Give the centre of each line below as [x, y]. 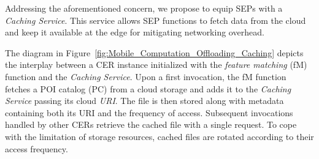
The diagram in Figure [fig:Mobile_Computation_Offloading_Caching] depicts [154, 52]
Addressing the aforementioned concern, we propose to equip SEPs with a [144, 8]
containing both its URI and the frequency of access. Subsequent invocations [149, 112]
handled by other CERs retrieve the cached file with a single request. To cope [151, 124]
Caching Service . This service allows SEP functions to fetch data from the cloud [156, 20]
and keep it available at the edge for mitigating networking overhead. [135, 32]
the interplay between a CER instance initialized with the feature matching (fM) [156, 65]
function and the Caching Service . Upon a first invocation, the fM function [146, 76]
